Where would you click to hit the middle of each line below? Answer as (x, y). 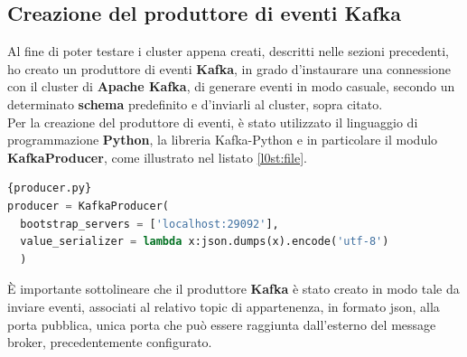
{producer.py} (50, 188)
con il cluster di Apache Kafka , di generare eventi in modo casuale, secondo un (231, 86)
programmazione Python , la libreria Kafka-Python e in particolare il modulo (223, 140)
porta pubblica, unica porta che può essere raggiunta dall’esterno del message (222, 324)
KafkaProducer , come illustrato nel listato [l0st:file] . (157, 157)
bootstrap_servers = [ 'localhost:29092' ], (149, 224)
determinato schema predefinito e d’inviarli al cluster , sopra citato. (195, 103)
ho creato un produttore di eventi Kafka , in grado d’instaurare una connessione (229, 68)
